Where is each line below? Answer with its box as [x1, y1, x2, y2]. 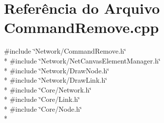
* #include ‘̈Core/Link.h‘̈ [4, 94, 80, 104]
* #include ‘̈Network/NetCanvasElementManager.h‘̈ [4, 55, 161, 65]
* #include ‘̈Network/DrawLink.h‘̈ [4, 75, 108, 85]
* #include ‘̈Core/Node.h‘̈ [4, 103, 82, 114]
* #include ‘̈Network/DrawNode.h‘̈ [4, 65, 109, 75]
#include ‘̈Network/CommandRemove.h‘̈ [4, 46, 126, 56]
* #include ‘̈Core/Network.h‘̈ [4, 84, 92, 94]
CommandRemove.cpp [4, 17, 159, 37]
